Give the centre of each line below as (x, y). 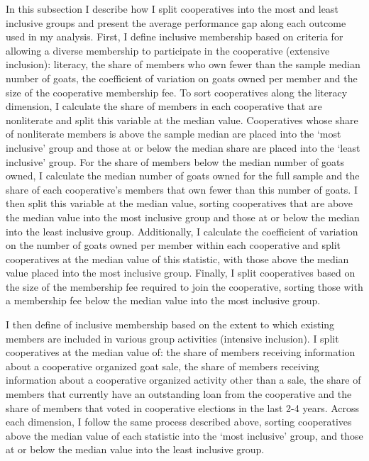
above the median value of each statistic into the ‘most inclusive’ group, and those (184, 435)
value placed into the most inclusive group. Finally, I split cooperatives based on (181, 273)
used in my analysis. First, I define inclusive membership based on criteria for (175, 37)
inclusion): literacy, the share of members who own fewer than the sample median (183, 64)
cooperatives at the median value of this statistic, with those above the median (177, 259)
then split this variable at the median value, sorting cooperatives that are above (179, 203)
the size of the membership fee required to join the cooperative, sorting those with (184, 286)
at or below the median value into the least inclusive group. (135, 449)
